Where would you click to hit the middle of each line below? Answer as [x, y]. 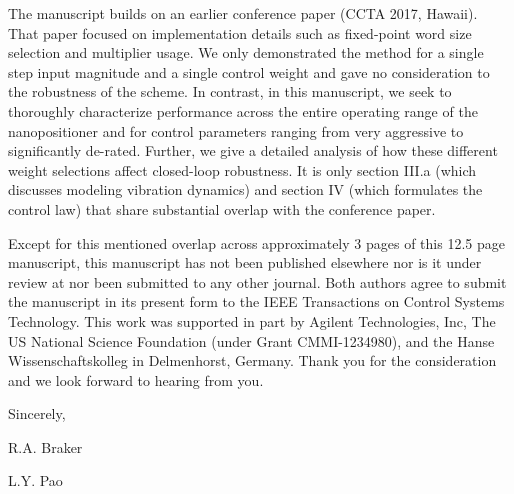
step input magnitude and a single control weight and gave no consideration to [249, 71]
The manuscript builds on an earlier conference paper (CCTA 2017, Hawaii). [243, 13]
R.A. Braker [45, 446]
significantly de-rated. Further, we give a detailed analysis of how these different [253, 150]
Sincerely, [37, 413]
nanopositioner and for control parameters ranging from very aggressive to [236, 130]
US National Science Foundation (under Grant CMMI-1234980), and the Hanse [251, 340]
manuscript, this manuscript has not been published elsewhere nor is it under [245, 262]
